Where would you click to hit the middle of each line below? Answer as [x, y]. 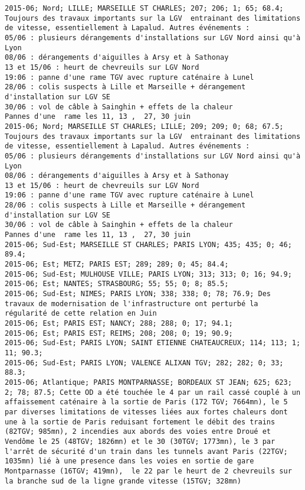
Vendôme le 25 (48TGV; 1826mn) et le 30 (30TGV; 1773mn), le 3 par [140, 441]
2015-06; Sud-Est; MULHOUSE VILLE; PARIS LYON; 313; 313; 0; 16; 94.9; [148, 274]
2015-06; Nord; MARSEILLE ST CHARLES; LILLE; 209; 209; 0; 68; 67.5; [144, 126]
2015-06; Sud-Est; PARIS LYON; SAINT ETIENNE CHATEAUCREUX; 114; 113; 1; [153, 343]
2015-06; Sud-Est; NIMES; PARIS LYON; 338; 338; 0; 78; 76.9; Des [138, 294]
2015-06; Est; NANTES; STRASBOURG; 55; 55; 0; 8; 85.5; [117, 284]
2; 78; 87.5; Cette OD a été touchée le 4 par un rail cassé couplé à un [153, 392]
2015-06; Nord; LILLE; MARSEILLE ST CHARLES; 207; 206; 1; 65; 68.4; [144, 8]
